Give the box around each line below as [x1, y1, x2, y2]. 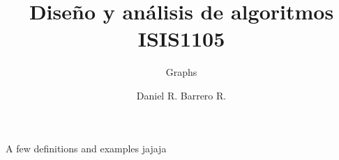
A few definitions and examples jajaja [6, 141, 167, 155]
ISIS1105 [137, 24, 225, 53]
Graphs [165, 65, 197, 79]
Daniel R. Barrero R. [136, 88, 227, 102]
